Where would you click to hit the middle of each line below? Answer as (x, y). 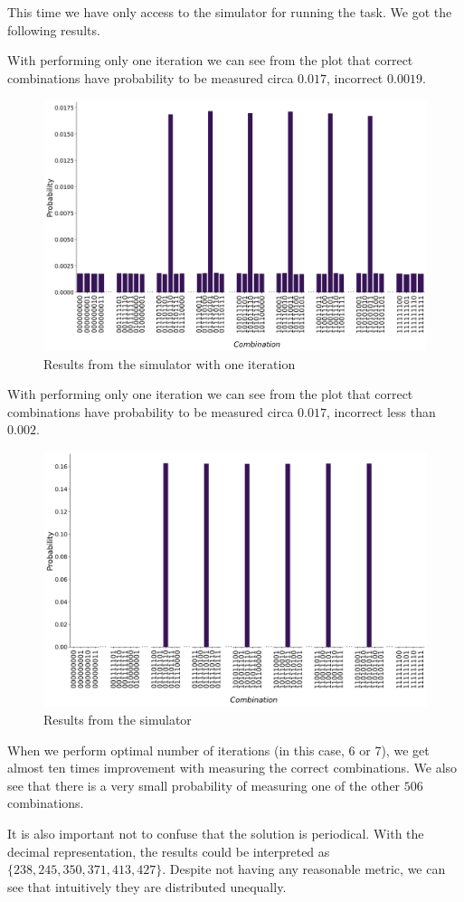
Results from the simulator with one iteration (170, 363)
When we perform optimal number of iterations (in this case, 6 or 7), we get (218, 750)
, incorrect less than (381, 411)
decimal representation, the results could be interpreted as (169, 851)
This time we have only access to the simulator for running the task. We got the (230, 12)
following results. (54, 29)
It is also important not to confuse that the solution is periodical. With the (216, 833)
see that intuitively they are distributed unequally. (147, 886)
